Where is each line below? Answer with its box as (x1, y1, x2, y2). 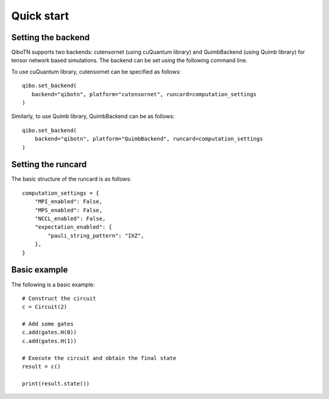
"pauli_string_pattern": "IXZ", (48, 232, 144, 239)
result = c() (22, 363, 61, 370)
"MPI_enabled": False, (34, 198, 103, 205)
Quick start (11, 9, 69, 23)
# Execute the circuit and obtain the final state (22, 355, 177, 361)
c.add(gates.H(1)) (22, 338, 77, 344)
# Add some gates (22, 321, 74, 328)
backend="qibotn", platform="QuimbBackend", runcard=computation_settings (34, 136, 263, 142)
